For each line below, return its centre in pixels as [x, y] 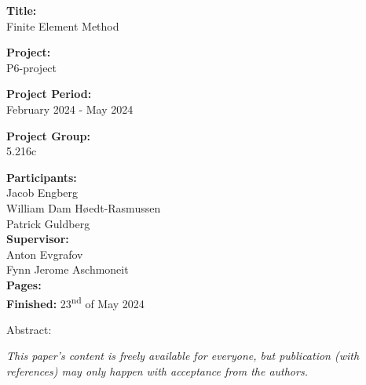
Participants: [42, 177]
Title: [22, 10]
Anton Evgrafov [45, 254]
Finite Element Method [63, 25]
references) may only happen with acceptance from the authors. [157, 370]
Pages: [24, 284]
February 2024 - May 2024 [70, 109]
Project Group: [48, 135]
